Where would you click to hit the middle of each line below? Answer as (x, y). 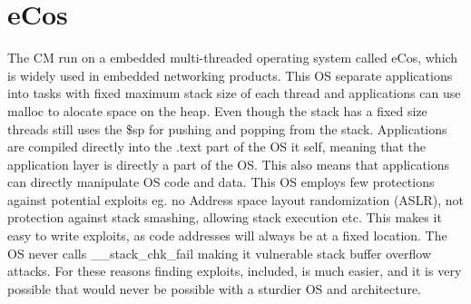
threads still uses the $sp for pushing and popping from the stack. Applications (227, 128)
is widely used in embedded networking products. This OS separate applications (230, 75)
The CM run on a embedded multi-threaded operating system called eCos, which (233, 58)
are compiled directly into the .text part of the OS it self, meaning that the (217, 147)
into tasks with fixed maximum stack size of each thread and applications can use (234, 93)
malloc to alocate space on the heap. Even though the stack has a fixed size (217, 110)
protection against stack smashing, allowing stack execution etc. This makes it (225, 217)
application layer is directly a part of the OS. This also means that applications (229, 164)
